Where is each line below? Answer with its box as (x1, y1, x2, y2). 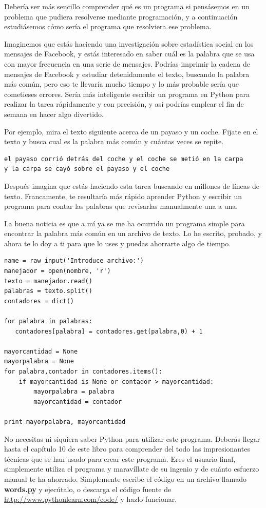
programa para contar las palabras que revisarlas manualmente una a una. (4, 201, 238, 211)
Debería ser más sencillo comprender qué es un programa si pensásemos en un (4, 1, 250, 11)
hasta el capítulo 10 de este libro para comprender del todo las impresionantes (4, 443, 250, 454)
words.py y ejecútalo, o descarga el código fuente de (4, 483, 172, 494)
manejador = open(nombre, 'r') (4, 267, 111, 275)
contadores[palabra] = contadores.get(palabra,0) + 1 (15, 327, 203, 335)
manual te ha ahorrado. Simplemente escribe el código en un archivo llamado (4, 473, 246, 484)
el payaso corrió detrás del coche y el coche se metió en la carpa (4, 155, 243, 163)
